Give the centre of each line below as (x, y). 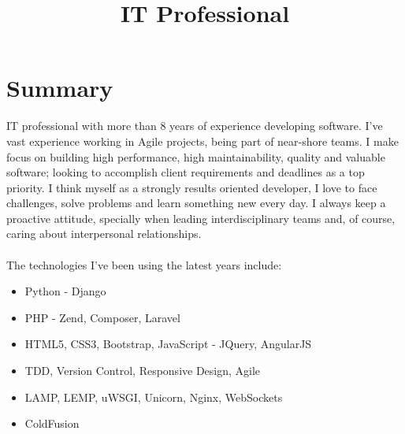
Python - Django (65, 291)
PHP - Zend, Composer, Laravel (102, 317)
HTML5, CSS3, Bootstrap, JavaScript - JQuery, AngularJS (168, 344)
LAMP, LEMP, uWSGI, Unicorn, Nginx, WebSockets (154, 397)
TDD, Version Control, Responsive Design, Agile (143, 371)
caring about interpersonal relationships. (104, 234)
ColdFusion (52, 423)
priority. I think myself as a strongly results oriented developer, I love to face (192, 187)
